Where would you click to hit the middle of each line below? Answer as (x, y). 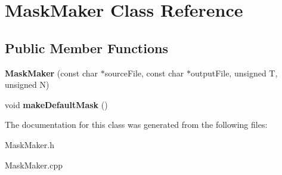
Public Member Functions (86, 47)
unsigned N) (27, 85)
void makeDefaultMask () (56, 104)
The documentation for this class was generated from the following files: (136, 125)
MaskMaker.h (30, 144)
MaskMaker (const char (51, 73)
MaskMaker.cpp (34, 165)
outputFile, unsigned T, (234, 73)
